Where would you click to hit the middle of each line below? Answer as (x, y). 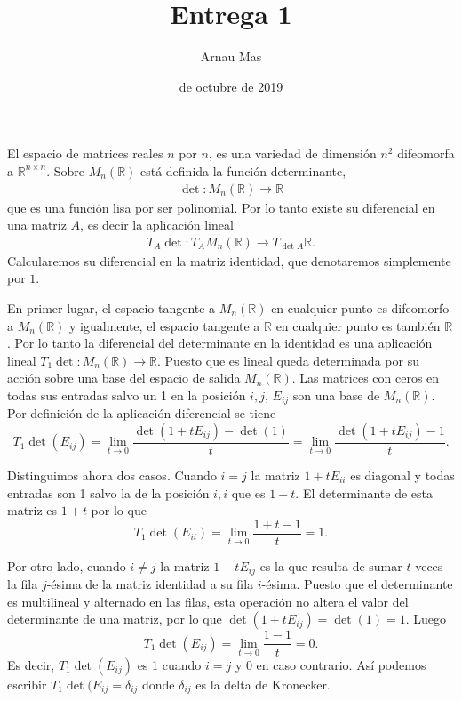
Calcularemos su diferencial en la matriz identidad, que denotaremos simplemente (229, 260)
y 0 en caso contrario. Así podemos (331, 664)
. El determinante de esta (364, 492)
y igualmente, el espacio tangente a (165, 325)
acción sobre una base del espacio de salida (124, 378)
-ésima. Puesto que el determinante (357, 584)
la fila (23, 584)
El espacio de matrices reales (85, 153)
